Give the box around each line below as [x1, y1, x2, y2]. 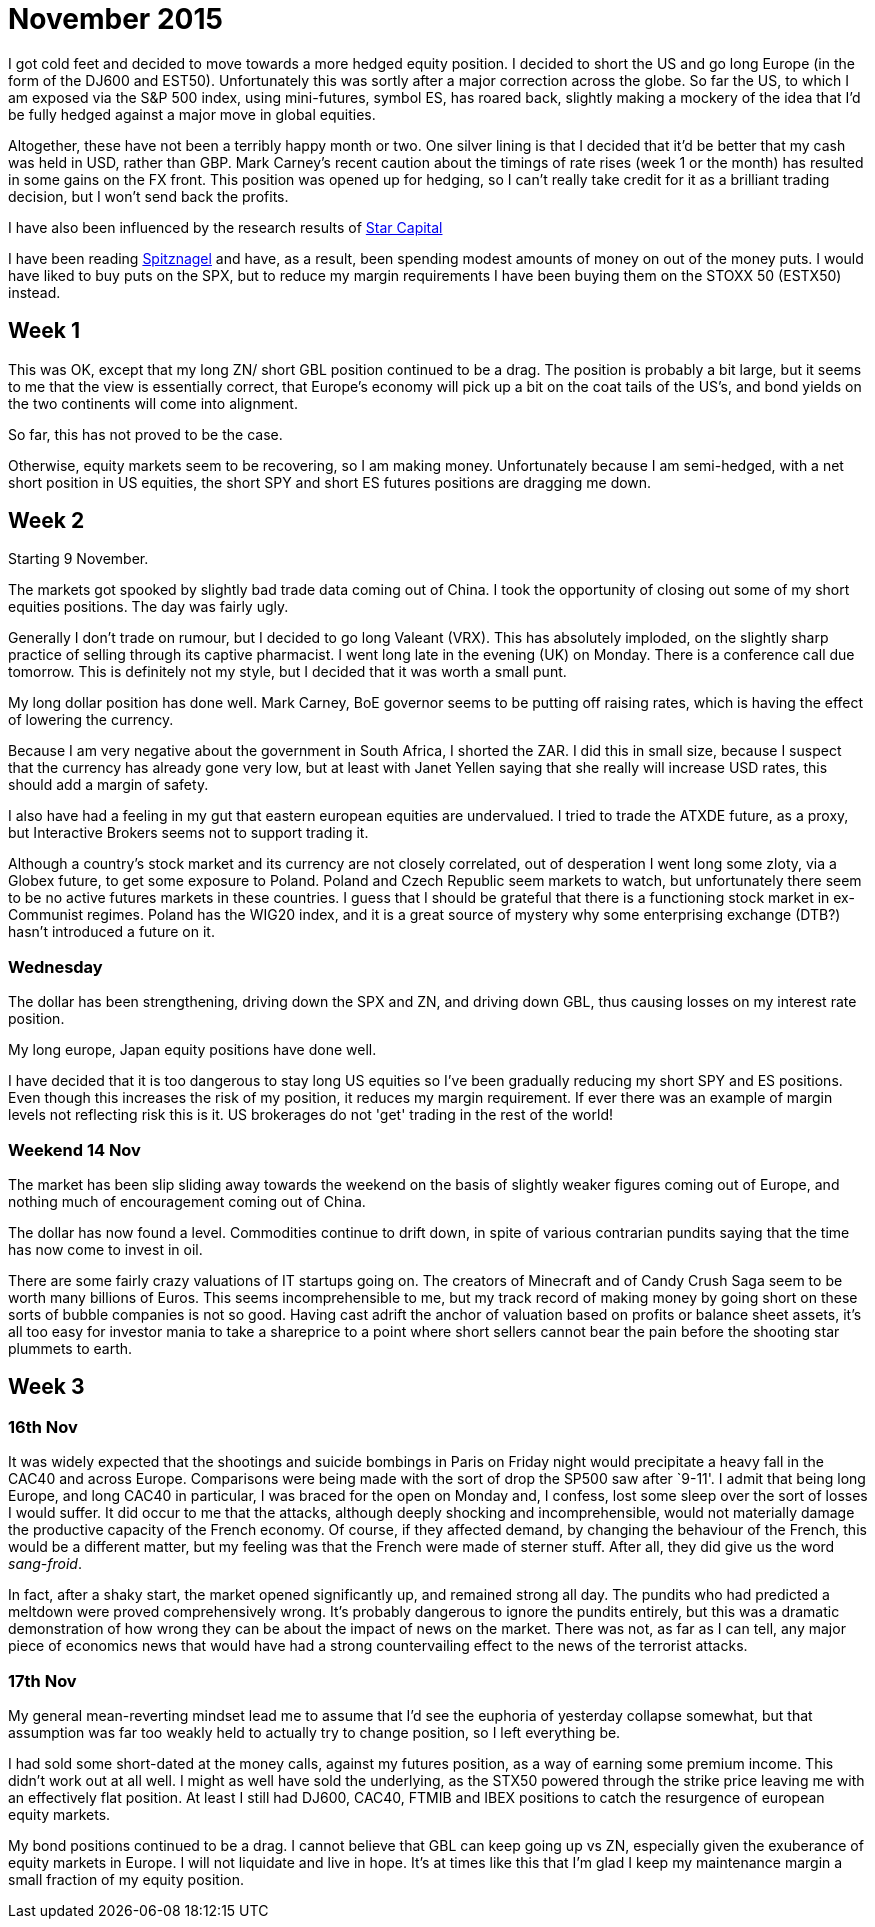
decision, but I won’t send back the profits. [8, 187, 289, 205]
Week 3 [8, 1374, 85, 1400]
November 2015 [8, 2, 223, 36]
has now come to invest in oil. [8, 1240, 203, 1258]
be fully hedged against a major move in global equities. [8, 105, 376, 123]
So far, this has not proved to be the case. [8, 425, 283, 443]
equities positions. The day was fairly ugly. [8, 598, 289, 616]
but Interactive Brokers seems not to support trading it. [8, 824, 369, 842]
